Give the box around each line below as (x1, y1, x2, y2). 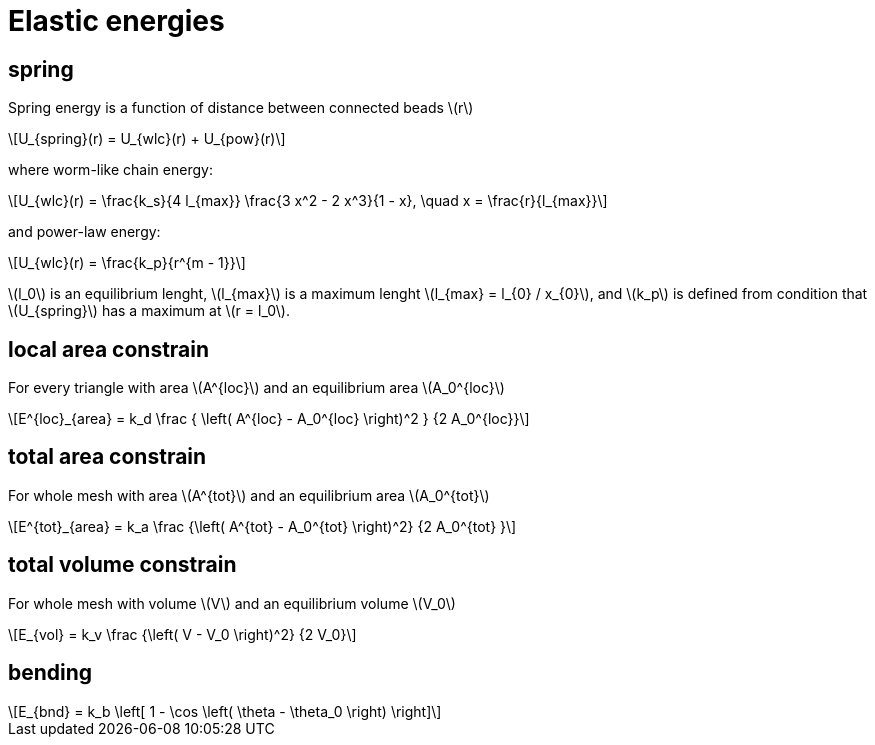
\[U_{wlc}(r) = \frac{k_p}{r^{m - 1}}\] (8, 254, 246, 272)
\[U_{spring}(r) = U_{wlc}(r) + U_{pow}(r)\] (8, 130, 286, 148)
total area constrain (8, 444, 207, 470)
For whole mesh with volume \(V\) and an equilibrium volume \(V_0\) (8, 594, 456, 612)
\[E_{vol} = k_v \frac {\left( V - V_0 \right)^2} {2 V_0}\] (8, 625, 357, 643)
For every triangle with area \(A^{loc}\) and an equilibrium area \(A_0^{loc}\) (8, 379, 505, 397)
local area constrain (8, 336, 210, 362)
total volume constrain (8, 552, 237, 578)
